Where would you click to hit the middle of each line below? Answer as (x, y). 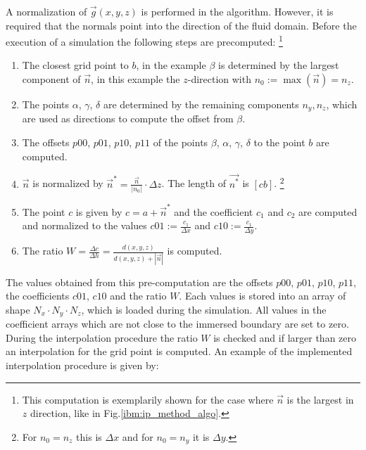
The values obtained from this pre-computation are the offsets (139, 282)
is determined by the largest (278, 65)
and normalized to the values (84, 225)
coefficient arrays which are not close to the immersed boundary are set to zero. (177, 324)
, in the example (171, 65)
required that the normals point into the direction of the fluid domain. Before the (181, 25)
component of (51, 79)
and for (138, 436)
